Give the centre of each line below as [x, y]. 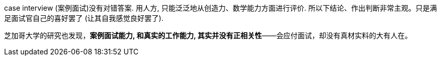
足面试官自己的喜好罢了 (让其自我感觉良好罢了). [84, 18]
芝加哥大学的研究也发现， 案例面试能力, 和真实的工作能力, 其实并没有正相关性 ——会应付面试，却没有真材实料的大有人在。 [208, 35]
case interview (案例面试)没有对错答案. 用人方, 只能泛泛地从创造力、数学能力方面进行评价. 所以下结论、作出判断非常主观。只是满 [220, 8]
